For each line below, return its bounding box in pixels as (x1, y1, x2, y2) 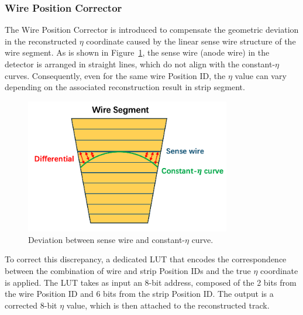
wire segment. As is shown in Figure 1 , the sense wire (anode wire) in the (5, 46, 270, 59)
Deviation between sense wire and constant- (28, 233, 185, 245)
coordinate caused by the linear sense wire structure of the (86, 35, 296, 47)
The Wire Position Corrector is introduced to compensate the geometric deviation (5, 23, 299, 36)
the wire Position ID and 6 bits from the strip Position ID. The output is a (5, 287, 274, 300)
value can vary (235, 69, 287, 81)
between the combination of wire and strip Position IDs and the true (5, 264, 251, 276)
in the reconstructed (5, 35, 77, 47)
